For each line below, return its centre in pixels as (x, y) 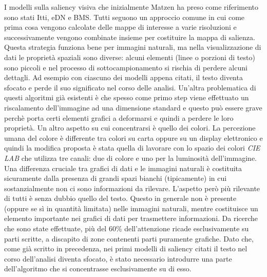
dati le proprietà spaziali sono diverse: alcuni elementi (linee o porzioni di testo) (130, 57)
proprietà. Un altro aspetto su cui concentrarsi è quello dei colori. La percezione (130, 128)
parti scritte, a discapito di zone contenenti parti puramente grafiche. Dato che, (129, 238)
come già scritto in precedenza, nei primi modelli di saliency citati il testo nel (126, 248)
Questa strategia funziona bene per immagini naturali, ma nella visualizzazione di (133, 47)
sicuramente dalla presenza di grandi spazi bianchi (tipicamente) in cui (116, 178)
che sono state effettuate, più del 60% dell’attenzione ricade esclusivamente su (127, 228)
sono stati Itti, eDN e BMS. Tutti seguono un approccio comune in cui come (125, 17)
